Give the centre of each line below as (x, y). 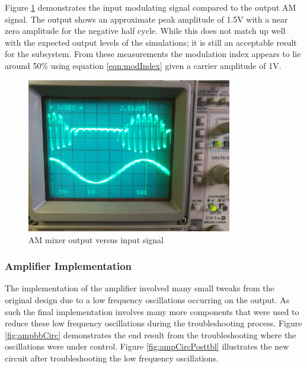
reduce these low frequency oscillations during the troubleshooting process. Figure (153, 323)
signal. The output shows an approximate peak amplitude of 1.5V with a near (146, 19)
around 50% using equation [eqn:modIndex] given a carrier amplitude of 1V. (143, 65)
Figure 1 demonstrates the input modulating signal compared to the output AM (151, 7)
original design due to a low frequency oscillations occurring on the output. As (147, 299)
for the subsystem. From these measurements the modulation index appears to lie (153, 54)
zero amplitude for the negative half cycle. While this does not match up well (145, 31)
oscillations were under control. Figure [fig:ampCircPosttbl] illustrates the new (147, 346)
